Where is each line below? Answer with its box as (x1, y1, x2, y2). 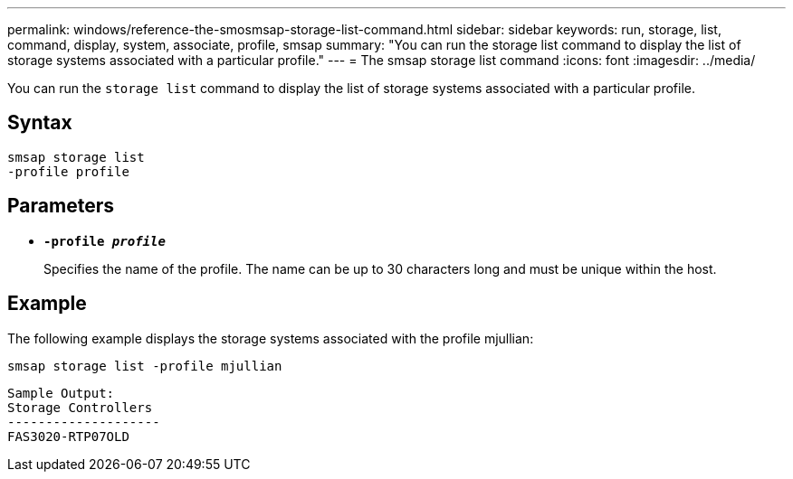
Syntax (7, 111, 72, 135)
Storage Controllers (7, 399, 153, 415)
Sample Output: (7, 385, 115, 400)
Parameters (7, 194, 114, 218)
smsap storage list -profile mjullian (7, 358, 282, 373)
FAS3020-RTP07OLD (7, 428, 129, 444)
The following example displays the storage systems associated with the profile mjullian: (7, 330, 534, 346)
